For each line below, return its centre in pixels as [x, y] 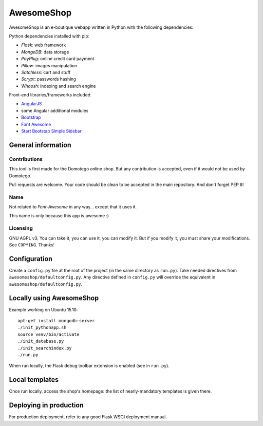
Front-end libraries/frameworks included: [50, 95]
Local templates [34, 380]
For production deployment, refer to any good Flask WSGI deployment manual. [88, 417]
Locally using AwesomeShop [54, 298]
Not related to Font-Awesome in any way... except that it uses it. [73, 207]
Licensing [21, 228]
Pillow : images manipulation [49, 65]
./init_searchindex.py [45, 348]
